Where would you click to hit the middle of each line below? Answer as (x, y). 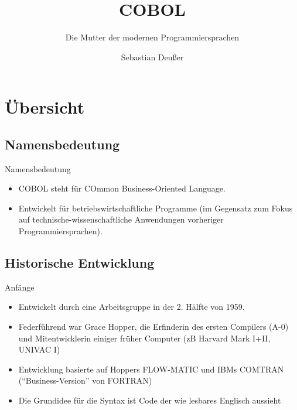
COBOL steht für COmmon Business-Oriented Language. (122, 188)
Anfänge (20, 287)
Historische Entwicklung (80, 263)
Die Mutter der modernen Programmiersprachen (152, 37)
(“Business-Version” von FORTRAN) (85, 380)
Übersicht (45, 107)
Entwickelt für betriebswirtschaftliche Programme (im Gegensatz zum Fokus (156, 208)
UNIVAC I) (39, 349)
